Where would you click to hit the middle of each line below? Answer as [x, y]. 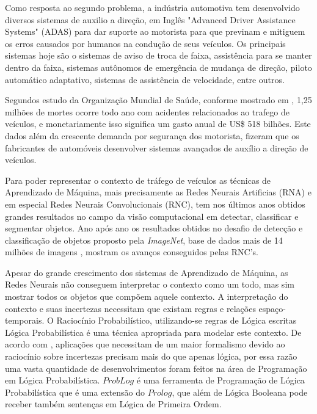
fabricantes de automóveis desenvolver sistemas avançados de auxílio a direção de [157, 147]
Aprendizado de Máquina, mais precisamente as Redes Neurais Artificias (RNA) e [158, 192]
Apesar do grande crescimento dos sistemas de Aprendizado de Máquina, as [147, 272]
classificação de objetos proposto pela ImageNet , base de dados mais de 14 [144, 240]
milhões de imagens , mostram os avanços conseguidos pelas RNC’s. [132, 252]
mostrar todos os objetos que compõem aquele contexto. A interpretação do [147, 296]
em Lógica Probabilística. [53, 380]
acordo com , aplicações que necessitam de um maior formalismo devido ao [145, 344]
